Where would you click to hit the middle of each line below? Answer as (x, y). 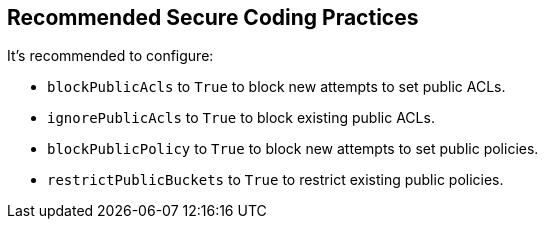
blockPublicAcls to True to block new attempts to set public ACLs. (276, 87)
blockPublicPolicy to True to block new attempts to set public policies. (293, 149)
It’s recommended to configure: (110, 56)
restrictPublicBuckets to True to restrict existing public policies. (275, 180)
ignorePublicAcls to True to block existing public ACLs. (241, 118)
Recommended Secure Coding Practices (213, 17)
